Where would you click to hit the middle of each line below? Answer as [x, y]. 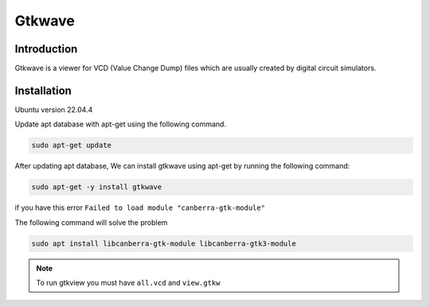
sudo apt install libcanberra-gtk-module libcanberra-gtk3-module [164, 243]
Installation [43, 90]
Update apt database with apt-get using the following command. [121, 124]
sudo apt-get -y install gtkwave [97, 187]
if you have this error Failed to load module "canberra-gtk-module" [140, 208]
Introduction [46, 49]
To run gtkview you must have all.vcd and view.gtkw [128, 283]
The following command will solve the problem [91, 222]
